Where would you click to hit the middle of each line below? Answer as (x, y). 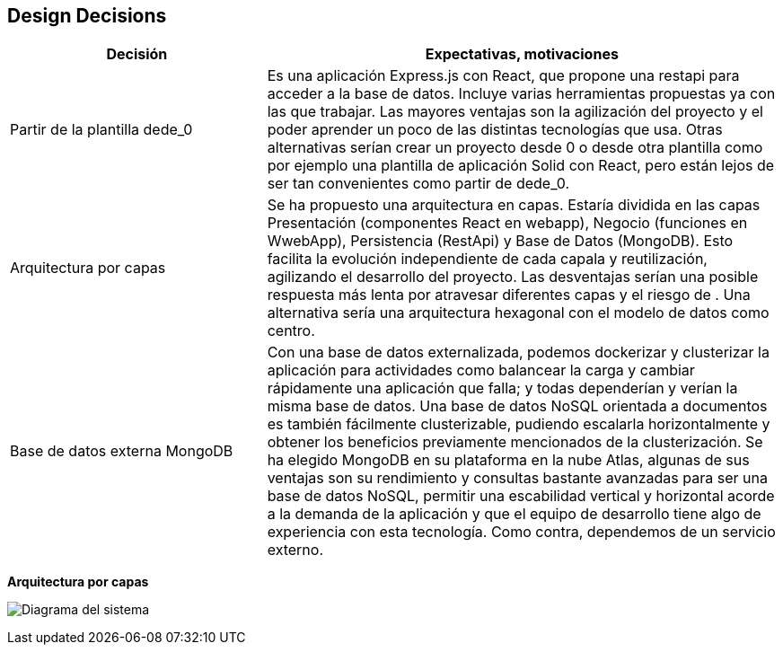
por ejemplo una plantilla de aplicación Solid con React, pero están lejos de (521, 166)
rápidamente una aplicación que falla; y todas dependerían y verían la (502, 388)
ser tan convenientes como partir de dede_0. (418, 184)
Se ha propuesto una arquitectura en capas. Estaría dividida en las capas (514, 205)
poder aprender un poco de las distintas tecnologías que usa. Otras (495, 130)
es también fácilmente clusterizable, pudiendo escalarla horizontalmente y (519, 424)
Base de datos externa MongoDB (122, 451)
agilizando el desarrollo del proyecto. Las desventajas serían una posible (513, 277)
